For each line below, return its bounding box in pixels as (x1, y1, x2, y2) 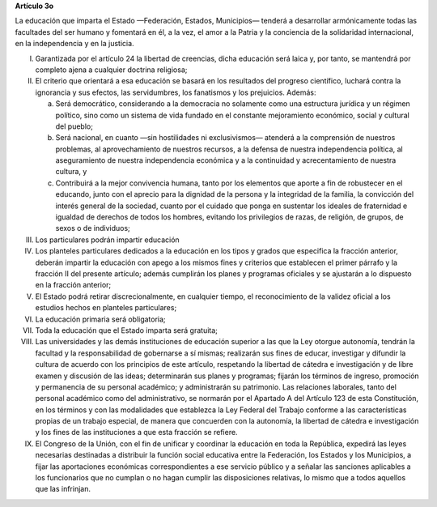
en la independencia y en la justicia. (15, 39, 134, 49)
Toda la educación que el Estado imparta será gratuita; (35, 325, 218, 335)
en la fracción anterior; (35, 280, 112, 290)
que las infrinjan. (35, 484, 91, 494)
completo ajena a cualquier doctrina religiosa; (35, 65, 188, 75)
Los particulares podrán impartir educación (35, 235, 180, 245)
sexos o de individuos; (55, 224, 131, 233)
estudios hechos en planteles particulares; (35, 303, 177, 313)
